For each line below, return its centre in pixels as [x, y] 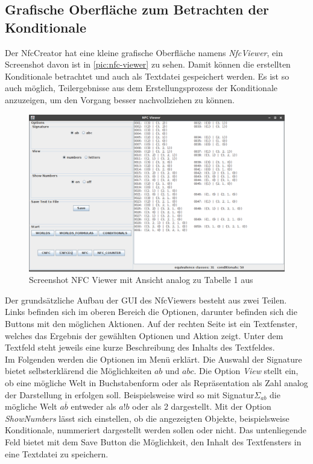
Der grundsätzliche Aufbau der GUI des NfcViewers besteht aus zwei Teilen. [146, 300]
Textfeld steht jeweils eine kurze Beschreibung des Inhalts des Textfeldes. [140, 347]
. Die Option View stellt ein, [246, 371]
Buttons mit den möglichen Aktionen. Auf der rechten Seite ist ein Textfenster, [151, 323]
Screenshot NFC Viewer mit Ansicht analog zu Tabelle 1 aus [141, 280]
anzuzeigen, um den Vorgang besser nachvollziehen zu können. [120, 99]
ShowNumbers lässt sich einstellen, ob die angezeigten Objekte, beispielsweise [147, 418]
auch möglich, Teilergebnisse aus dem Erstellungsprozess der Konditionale [141, 88]
